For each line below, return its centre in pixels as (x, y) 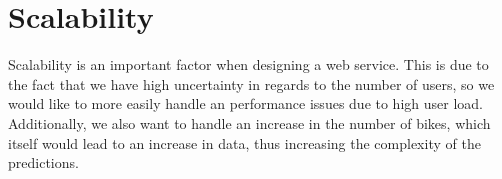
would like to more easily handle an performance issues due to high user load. (245, 103)
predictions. (43, 162)
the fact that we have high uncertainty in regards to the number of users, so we (251, 83)
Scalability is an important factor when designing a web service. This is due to (248, 64)
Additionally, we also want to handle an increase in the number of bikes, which (249, 122)
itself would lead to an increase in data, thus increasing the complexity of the (244, 142)
